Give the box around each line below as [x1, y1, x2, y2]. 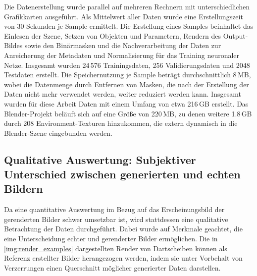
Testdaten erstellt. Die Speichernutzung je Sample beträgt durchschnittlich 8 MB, [4, 69, 251, 80]
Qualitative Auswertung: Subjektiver [4, 152, 196, 167]
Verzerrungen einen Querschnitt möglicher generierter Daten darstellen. [4, 262, 221, 273]
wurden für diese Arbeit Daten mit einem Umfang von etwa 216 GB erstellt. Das [4, 98, 249, 109]
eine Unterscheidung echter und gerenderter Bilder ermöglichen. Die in [4, 233, 218, 244]
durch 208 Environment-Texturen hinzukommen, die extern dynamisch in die [4, 118, 238, 128]
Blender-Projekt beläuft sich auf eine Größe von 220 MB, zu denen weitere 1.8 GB [4, 108, 252, 118]
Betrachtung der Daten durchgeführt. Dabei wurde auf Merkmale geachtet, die [4, 223, 243, 234]
